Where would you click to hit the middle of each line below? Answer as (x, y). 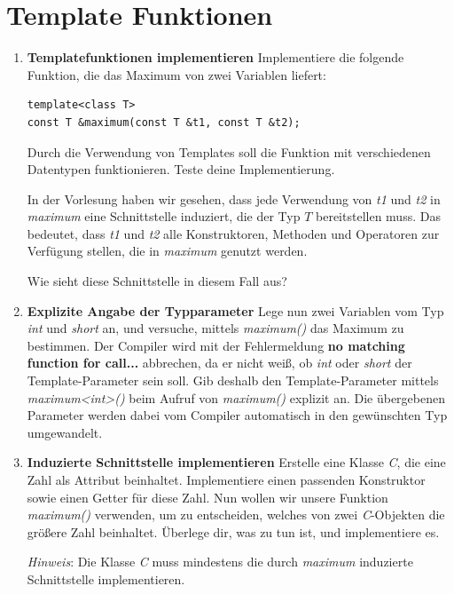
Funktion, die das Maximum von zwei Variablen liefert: (176, 74)
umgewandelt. (65, 432)
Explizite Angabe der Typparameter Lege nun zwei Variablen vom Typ (235, 310)
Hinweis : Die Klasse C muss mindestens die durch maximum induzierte (220, 562)
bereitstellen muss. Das (378, 216)
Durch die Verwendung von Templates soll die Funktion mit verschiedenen (229, 151)
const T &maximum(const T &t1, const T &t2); (164, 122)
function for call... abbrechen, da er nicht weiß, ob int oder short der (219, 363)
